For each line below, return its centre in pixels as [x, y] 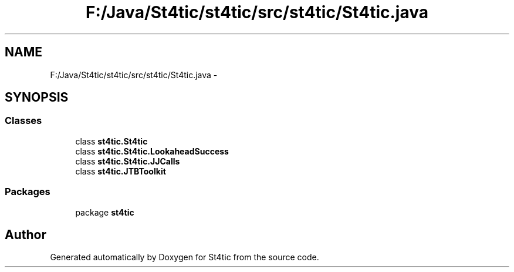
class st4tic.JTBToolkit [121, 171]
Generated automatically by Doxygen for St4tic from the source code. [185, 257]
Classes [23, 121]
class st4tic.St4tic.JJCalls [128, 161]
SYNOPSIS [37, 98]
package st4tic [105, 212]
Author [26, 234]
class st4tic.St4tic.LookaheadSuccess [152, 151]
